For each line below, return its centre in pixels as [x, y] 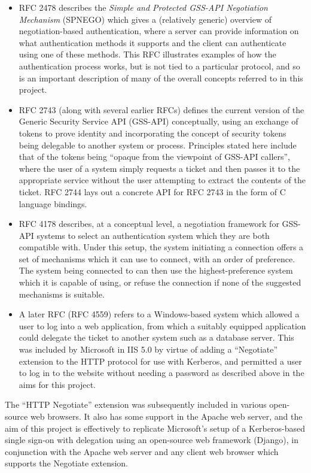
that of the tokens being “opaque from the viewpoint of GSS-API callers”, [155, 157]
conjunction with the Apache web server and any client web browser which [142, 451]
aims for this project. [57, 384]
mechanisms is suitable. [62, 294]
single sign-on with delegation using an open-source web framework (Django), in [152, 440]
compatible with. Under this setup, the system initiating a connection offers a [161, 247]
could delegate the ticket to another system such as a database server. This [156, 337]
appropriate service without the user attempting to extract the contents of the [162, 180]
